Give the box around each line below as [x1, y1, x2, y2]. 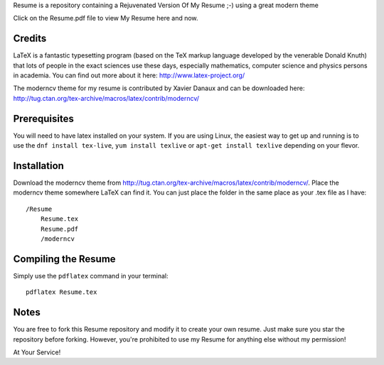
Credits [13, 33, 47, 45]
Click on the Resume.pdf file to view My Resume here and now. [13, 14, 198, 23]
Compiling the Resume [13, 253, 117, 265]
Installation [13, 160, 64, 172]
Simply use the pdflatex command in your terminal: [13, 271, 169, 280]
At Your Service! [13, 348, 61, 356]
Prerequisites [13, 112, 74, 124]
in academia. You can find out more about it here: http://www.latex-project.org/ [13, 71, 245, 80]
